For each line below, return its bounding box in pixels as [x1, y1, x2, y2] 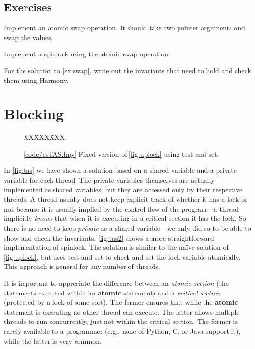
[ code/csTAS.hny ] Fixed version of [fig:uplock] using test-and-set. [24, 148, 219, 159]
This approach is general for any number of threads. [4, 261, 160, 271]
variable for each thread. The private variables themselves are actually [4, 175, 215, 185]
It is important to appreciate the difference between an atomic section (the [4, 278, 229, 288]
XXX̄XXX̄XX [24, 132, 65, 142]
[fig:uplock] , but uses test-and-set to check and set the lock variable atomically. [4, 251, 241, 262]
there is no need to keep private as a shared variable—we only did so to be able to [4, 223, 251, 233]
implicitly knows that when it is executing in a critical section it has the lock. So [4, 213, 246, 223]
